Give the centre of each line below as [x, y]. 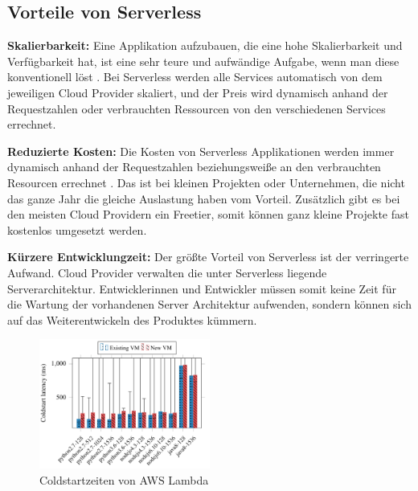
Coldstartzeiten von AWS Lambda [124, 479]
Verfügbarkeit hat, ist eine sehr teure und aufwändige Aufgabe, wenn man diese [203, 61]
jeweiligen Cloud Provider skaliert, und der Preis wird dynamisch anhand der [198, 92]
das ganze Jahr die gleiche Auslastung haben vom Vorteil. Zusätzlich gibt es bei [204, 198]
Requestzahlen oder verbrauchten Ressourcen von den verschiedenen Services [197, 108]
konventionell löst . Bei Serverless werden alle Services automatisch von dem [195, 77]
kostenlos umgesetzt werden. [77, 229]
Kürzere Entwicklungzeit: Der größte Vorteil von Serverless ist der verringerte [208, 257]
